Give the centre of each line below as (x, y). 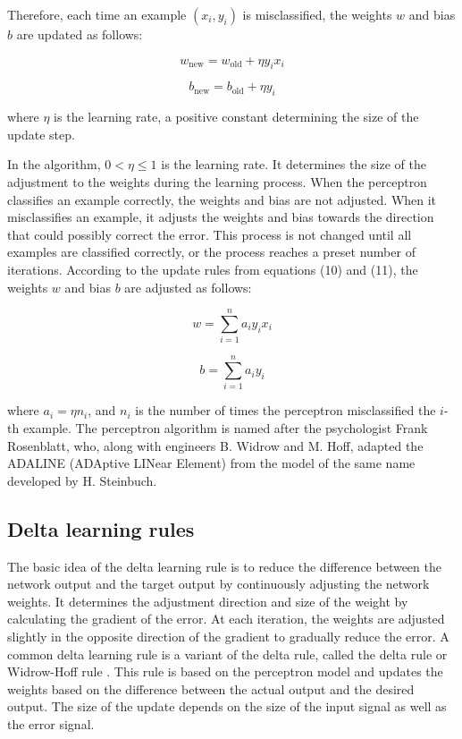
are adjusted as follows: (188, 287)
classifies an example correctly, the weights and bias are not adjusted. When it (222, 199)
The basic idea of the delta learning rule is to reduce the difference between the (224, 566)
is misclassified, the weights (317, 14)
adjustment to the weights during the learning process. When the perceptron (217, 181)
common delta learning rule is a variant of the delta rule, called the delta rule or (227, 654)
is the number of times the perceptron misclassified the (286, 410)
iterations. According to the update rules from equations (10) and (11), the (213, 269)
